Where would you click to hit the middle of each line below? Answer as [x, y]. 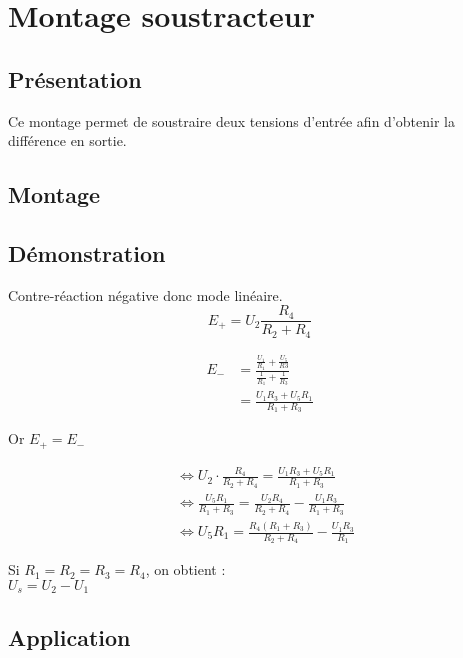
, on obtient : [185, 569]
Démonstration [87, 252]
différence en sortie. [67, 140]
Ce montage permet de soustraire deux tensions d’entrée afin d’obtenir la [231, 120]
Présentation [75, 78]
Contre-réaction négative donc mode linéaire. [145, 294]
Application [69, 636]
